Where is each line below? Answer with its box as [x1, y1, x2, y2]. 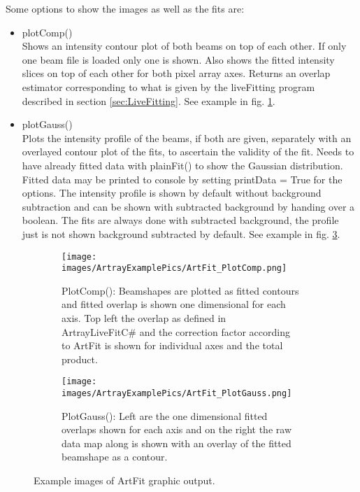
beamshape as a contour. [62, 449, 168, 464]
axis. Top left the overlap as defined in [62, 311, 226, 325]
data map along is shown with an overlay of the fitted [62, 435, 291, 450]
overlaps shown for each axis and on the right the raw [62, 422, 291, 437]
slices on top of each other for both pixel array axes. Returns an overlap [22, 66, 331, 80]
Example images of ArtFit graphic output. [34, 473, 215, 488]
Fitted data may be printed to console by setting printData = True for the [22, 171, 343, 186]
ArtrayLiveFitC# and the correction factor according [62, 324, 290, 339]
